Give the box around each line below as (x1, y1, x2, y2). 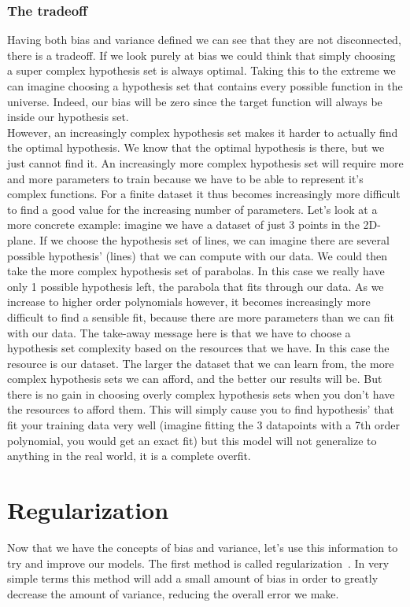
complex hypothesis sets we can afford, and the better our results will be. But (7, 370, 382, 387)
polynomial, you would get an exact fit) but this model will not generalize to (7, 432, 377, 448)
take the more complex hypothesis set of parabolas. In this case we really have (7, 263, 385, 279)
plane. (7, 231, 36, 248)
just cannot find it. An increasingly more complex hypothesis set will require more (7, 154, 404, 171)
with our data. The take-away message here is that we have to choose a (7, 324, 351, 340)
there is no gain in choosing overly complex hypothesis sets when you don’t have (7, 385, 395, 402)
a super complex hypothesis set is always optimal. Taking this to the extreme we (7, 62, 396, 79)
